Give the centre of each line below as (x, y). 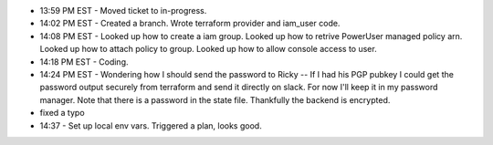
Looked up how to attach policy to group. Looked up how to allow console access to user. (209, 49)
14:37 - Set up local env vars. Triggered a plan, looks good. (151, 125)
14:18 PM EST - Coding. (84, 62)
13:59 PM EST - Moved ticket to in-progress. (123, 10)
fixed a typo (63, 113)
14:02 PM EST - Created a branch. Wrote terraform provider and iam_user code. (190, 24)
